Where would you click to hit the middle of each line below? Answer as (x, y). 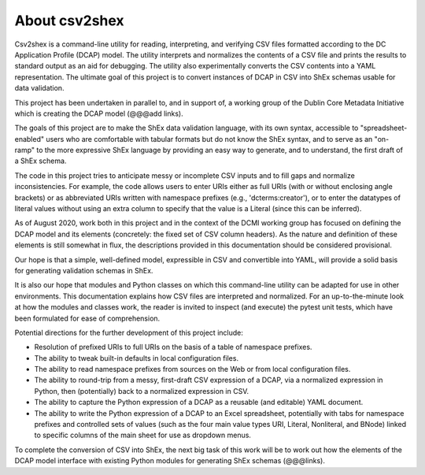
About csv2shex (70, 20)
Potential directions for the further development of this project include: (129, 332)
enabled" (30, 139)
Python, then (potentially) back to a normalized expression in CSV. (142, 391)
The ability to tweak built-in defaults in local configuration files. (137, 358)
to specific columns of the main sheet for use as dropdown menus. (143, 435)
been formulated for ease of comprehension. (87, 318)
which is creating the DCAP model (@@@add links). (99, 113)
